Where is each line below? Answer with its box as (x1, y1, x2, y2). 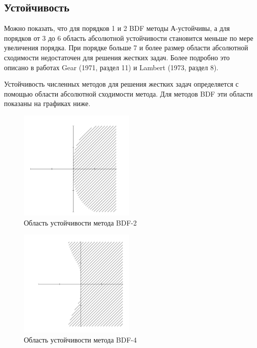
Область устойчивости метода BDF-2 (24, 217, 137, 228)
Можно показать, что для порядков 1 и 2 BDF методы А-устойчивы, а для (4, 23, 230, 33)
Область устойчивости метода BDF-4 (24, 334, 137, 345)
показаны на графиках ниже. (4, 98, 90, 109)
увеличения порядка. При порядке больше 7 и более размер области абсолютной (4, 42, 248, 53)
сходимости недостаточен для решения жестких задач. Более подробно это (4, 52, 230, 62)
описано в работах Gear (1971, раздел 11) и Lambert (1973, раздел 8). (4, 62, 219, 72)
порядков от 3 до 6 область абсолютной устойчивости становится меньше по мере (4, 32, 254, 43)
